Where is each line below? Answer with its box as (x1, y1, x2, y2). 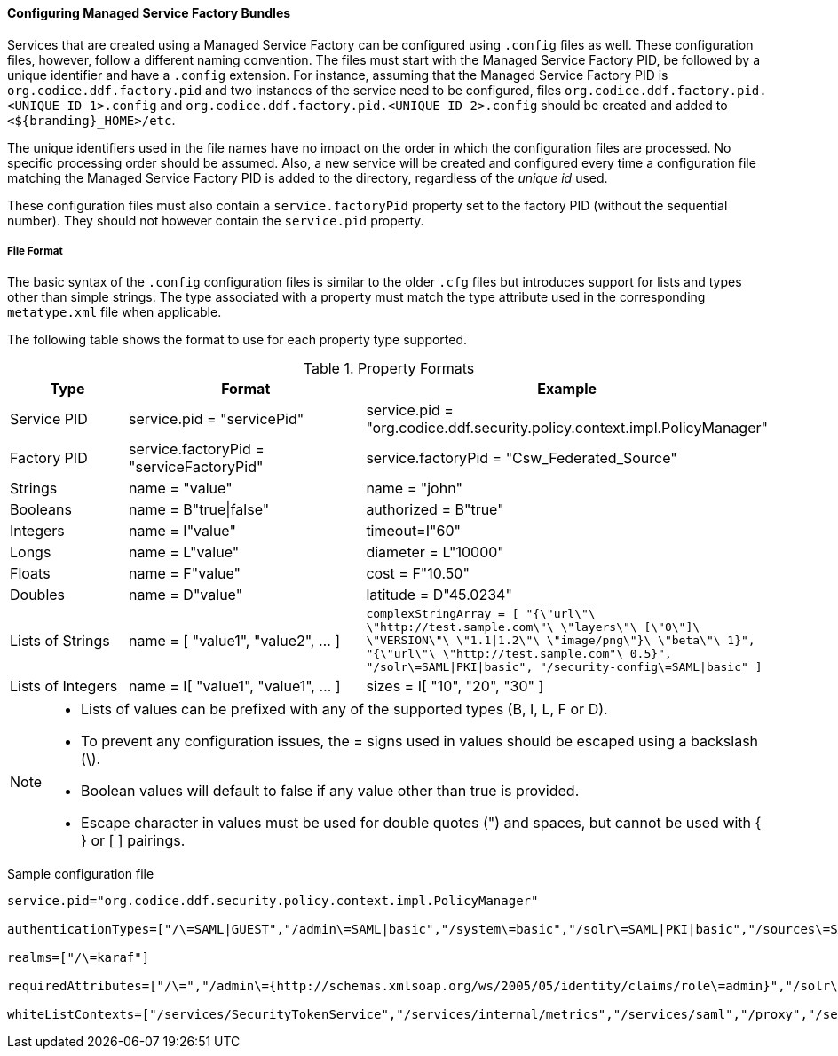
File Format (7, 245, 63, 257)
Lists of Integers (10, 677, 118, 696)
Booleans (10, 500, 72, 519)
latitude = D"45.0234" (366, 586, 512, 604)
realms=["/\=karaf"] (7, 950, 150, 965)
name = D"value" (129, 586, 243, 604)
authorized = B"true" (366, 500, 504, 519)
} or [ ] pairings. (81, 831, 186, 850)
